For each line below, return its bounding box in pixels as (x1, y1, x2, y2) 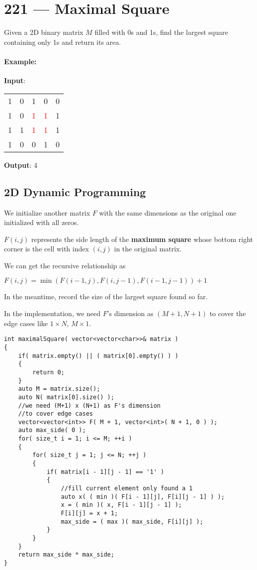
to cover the (209, 308, 246, 319)
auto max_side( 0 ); (18, 427, 86, 434)
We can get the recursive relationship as (4, 260, 126, 270)
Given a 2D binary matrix (4, 27, 84, 37)
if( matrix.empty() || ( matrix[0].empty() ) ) (18, 352, 178, 359)
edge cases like (4, 318, 48, 328)
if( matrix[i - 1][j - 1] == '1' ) (46, 468, 165, 475)
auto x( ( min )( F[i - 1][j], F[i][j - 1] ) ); (61, 493, 225, 500)
